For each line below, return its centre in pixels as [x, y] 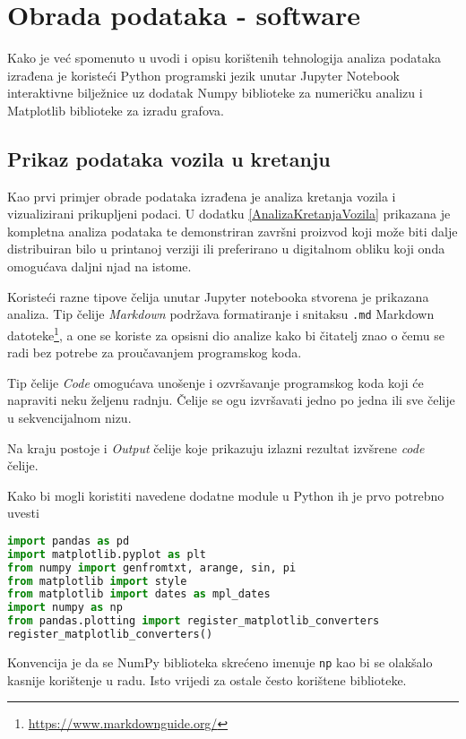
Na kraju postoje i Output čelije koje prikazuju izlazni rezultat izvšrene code [216, 447]
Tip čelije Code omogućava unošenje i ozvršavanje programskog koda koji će [216, 382]
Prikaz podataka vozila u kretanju [169, 158]
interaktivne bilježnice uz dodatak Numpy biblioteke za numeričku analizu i [215, 93]
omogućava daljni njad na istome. [99, 266]
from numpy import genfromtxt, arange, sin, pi [152, 567]
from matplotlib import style [97, 581]
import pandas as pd [69, 541]
